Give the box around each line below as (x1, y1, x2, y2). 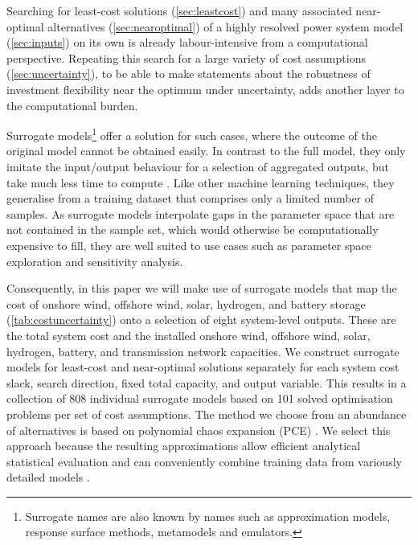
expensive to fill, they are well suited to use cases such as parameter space (6, 236, 371, 253)
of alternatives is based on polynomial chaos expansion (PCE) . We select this (6, 421, 391, 438)
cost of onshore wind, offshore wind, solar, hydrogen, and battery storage (6, 295, 366, 312)
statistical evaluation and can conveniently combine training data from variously (6, 453, 402, 469)
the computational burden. (6, 96, 138, 113)
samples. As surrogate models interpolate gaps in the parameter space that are (6, 205, 395, 222)
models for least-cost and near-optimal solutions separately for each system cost (6, 359, 400, 375)
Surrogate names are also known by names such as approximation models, (25, 507, 391, 524)
